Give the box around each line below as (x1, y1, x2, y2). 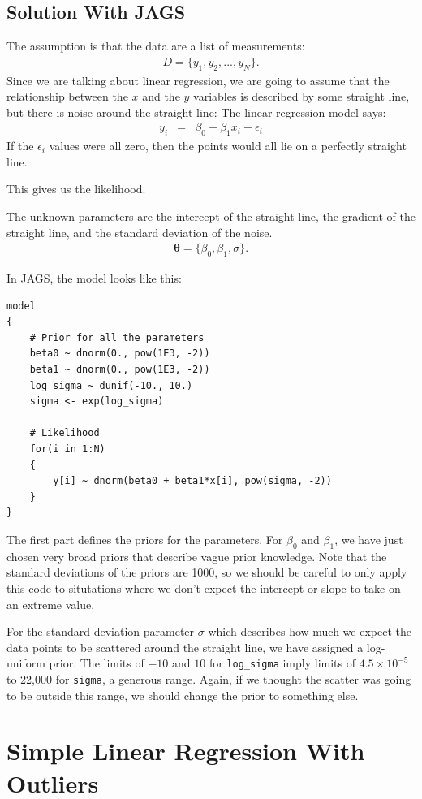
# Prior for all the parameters (29, 331, 205, 343)
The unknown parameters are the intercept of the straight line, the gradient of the (6, 208, 416, 225)
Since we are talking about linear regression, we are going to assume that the (6, 71, 390, 89)
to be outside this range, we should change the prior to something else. (6, 686, 359, 703)
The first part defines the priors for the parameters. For (6, 530, 283, 547)
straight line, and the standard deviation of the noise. (6, 223, 273, 240)
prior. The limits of (49, 654, 144, 672)
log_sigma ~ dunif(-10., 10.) (29, 379, 193, 391)
